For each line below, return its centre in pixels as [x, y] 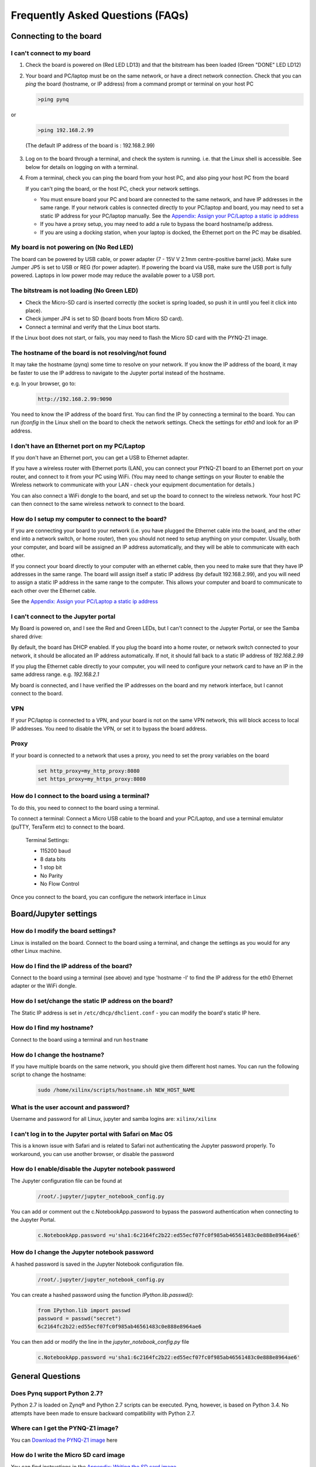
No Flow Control [60, 884]
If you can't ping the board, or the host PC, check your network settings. [113, 188]
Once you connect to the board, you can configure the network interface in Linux [109, 897]
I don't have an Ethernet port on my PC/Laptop [78, 446]
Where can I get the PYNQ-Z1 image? [65, 1428]
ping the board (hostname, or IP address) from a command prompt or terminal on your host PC [140, 84]
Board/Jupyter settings [54, 914]
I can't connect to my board [51, 53]
